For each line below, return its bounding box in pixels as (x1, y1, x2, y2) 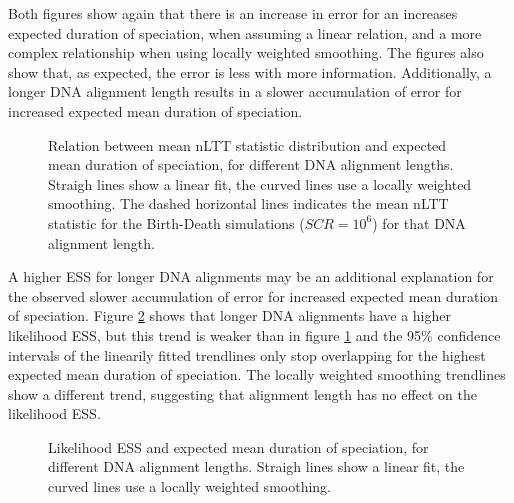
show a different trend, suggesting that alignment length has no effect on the (8, 383, 477, 404)
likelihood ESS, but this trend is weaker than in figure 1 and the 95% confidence (8, 324, 501, 345)
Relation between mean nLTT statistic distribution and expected (48, 134, 447, 155)
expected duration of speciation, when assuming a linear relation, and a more (8, 22, 482, 43)
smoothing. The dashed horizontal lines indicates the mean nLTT (48, 193, 449, 214)
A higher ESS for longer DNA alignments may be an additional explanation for (8, 266, 494, 287)
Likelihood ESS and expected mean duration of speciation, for (48, 436, 429, 457)
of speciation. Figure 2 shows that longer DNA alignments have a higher (8, 305, 451, 326)
